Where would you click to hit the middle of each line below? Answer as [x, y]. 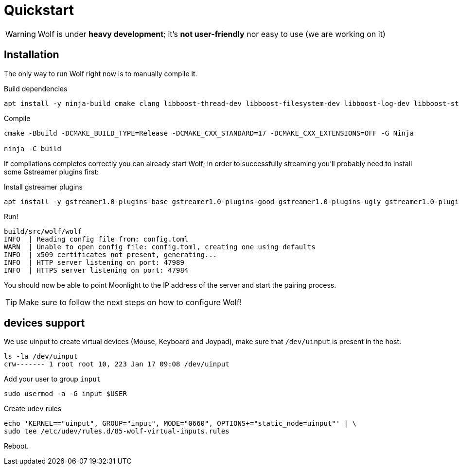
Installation [32, 55]
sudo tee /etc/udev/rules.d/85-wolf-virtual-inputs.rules [117, 431]
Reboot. [16, 446]
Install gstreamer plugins [43, 187]
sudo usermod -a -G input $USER [65, 394]
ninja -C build [33, 148]
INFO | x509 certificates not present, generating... [111, 254]
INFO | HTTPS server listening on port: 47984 [96, 270]
